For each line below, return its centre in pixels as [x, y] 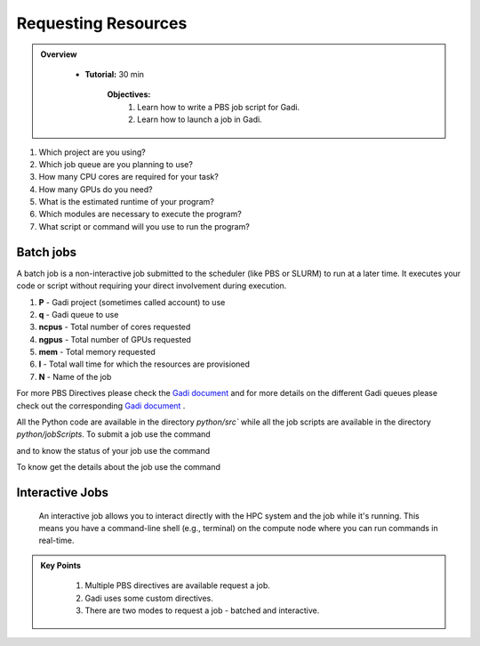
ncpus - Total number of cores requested [115, 327]
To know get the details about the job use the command [119, 467]
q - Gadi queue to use [79, 314]
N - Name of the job [75, 376]
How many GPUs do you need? [96, 189]
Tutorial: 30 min [115, 74]
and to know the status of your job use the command [113, 450]
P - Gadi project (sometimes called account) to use [132, 302]
